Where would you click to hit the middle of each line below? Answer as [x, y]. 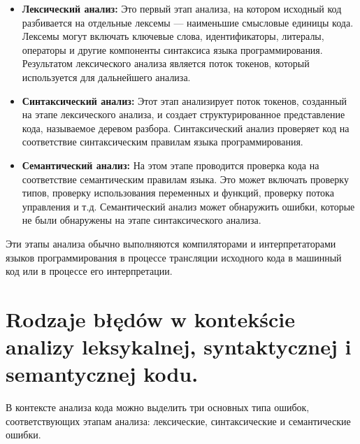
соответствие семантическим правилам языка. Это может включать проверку [185, 179]
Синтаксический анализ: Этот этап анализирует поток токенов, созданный [185, 100]
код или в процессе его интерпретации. [89, 271]
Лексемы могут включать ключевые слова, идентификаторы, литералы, [173, 36]
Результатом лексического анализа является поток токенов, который [166, 63]
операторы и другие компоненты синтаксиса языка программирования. [172, 49]
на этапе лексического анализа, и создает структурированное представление [183, 114]
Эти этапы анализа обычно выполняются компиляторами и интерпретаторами [171, 243]
